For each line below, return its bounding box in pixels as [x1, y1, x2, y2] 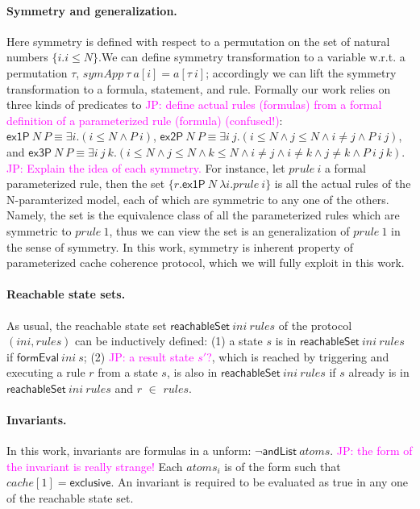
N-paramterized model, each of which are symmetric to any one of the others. [6, 190, 389, 207]
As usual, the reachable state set [6, 316, 167, 333]
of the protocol [278, 316, 352, 333]
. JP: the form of [330, 442, 413, 459]
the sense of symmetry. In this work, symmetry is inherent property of [6, 238, 354, 255]
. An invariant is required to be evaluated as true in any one [110, 474, 408, 490]
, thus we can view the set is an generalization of [109, 222, 350, 239]
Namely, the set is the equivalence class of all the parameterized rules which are [6, 207, 400, 223]
